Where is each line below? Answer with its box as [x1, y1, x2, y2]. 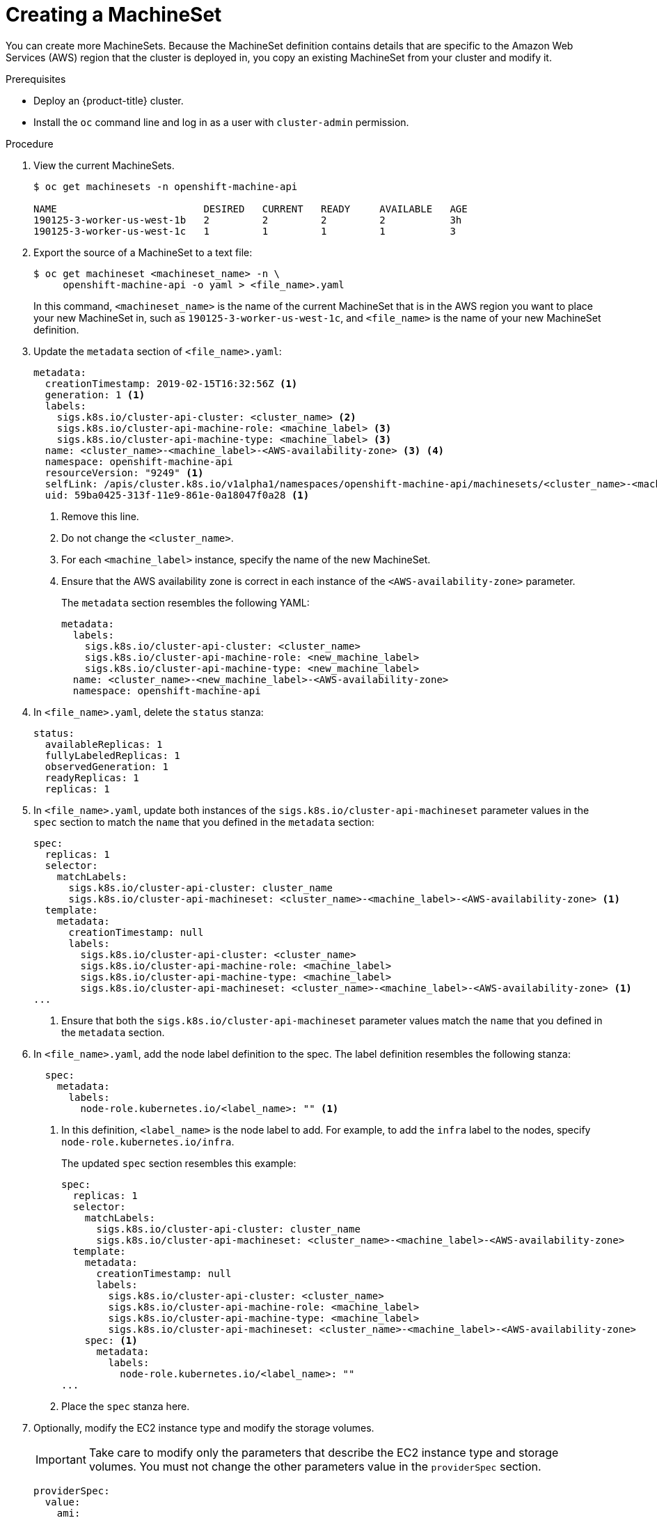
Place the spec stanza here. [61, 1400, 190, 1412]
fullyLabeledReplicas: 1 [45, 749, 180, 761]
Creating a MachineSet [6, 3, 222, 26]
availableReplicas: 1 [45, 738, 163, 750]
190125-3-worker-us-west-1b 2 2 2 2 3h [33, 214, 462, 226]
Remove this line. [61, 510, 139, 522]
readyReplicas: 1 [45, 772, 139, 783]
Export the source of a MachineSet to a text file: [33, 246, 253, 258]
